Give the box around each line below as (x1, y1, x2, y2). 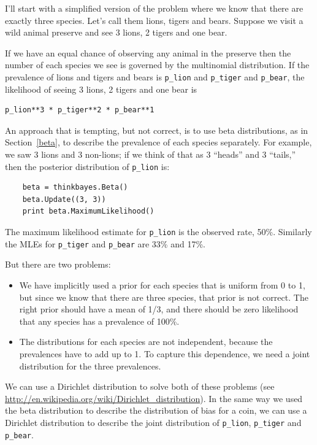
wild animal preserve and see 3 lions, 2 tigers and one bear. (5, 26, 227, 39)
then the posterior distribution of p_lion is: (5, 160, 170, 172)
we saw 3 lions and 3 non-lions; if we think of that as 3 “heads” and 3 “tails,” (5, 148, 296, 160)
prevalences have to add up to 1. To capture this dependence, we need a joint (19, 347, 310, 360)
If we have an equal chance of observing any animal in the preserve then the (5, 46, 291, 59)
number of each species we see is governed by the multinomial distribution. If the (5, 58, 310, 71)
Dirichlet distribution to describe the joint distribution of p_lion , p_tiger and (5, 416, 302, 428)
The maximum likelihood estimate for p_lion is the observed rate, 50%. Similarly (5, 225, 312, 238)
